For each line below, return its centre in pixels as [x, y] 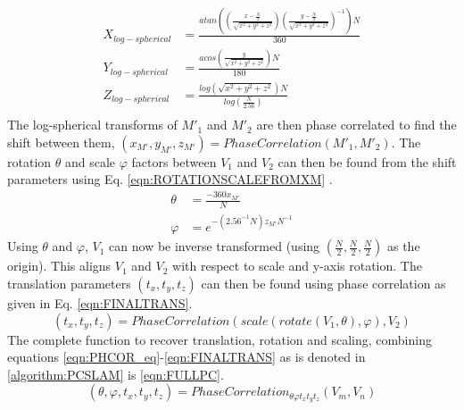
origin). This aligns [59, 266]
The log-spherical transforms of [92, 125]
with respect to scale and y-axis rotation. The [297, 266]
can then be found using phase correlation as [323, 283]
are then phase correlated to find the [356, 125]
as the [403, 246]
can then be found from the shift [367, 161]
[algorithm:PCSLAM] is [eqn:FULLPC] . [116, 374]
